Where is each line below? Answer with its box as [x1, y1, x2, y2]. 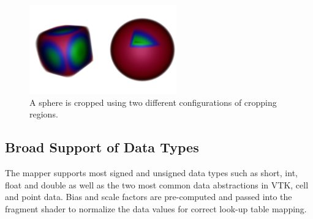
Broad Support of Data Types [5, 138, 199, 157]
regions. [29, 108, 58, 121]
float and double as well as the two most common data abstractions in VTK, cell [5, 178, 309, 191]
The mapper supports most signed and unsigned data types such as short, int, [5, 166, 298, 179]
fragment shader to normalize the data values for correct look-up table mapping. [5, 202, 307, 215]
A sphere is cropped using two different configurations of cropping [29, 95, 277, 108]
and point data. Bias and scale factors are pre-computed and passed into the [5, 190, 292, 203]
